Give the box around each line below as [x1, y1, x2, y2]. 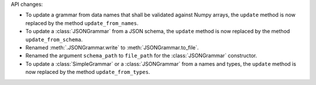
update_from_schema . [25, 36, 83, 43]
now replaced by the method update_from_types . [25, 69, 150, 76]
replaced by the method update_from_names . [25, 19, 139, 26]
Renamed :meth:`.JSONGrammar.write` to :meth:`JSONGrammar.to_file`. [25, 44, 199, 51]
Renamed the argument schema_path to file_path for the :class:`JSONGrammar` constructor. [25, 52, 257, 59]
